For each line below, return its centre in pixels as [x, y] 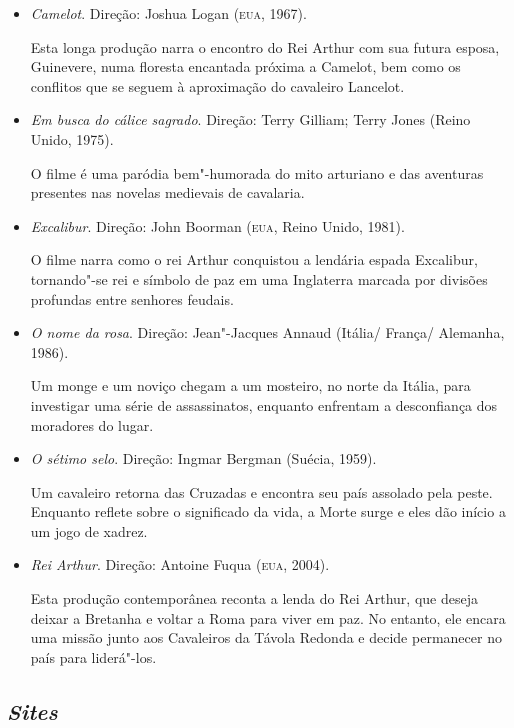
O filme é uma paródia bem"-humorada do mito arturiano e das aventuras [257, 172]
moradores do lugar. [92, 424]
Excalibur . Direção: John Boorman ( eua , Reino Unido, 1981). [217, 225]
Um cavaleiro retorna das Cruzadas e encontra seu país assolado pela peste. [261, 491]
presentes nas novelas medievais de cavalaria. [167, 192]
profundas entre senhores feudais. [132, 298]
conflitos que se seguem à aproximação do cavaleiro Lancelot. [217, 85]
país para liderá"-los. [93, 656]
